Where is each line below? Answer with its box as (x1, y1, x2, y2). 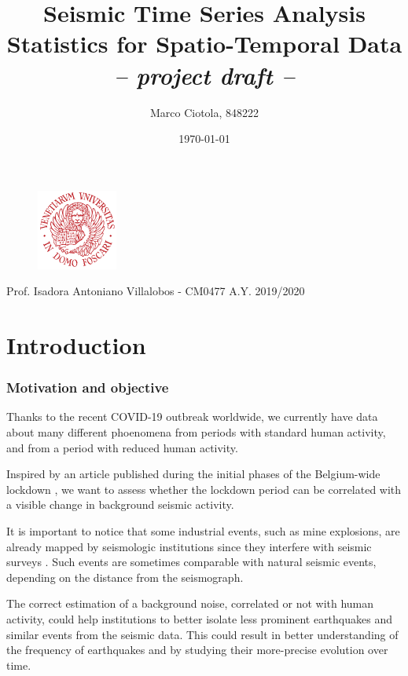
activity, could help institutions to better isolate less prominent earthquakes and (6, 611, 392, 627)
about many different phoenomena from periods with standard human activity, (6, 424, 386, 440)
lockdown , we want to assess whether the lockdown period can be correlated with (6, 481, 402, 497)
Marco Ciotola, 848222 (149, 104, 259, 120)
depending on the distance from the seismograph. (6, 568, 244, 585)
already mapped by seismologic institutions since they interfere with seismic (6, 538, 372, 554)
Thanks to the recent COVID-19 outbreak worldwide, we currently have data (6, 408, 378, 425)
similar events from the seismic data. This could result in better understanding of (6, 626, 399, 642)
